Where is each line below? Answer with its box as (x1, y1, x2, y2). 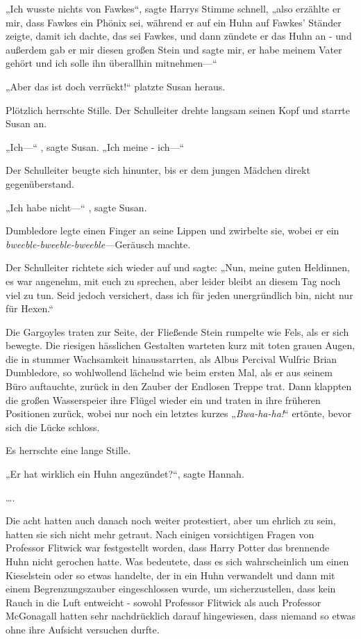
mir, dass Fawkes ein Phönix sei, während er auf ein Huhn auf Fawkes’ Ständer (6, 15, 342, 29)
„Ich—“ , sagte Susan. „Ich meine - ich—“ (6, 139, 185, 154)
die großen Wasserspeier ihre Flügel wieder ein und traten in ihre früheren (6, 392, 321, 407)
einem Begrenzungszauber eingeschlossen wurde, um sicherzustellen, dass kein (6, 581, 336, 596)
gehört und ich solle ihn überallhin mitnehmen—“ (6, 56, 217, 70)
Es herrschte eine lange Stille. (6, 443, 131, 458)
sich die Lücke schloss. (6, 419, 100, 434)
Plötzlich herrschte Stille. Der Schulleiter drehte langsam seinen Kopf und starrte (6, 102, 351, 117)
